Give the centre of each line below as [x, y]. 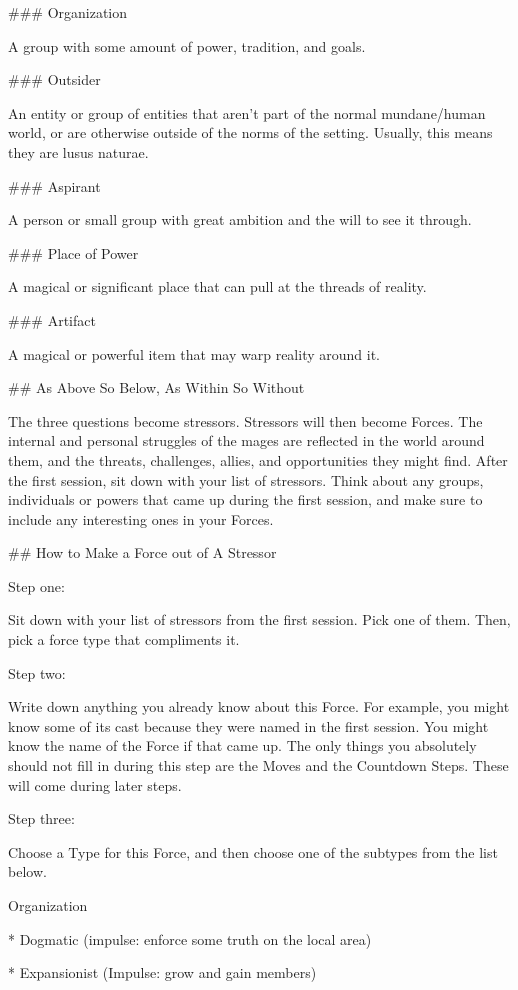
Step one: [36, 585]
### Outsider [54, 79]
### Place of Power [73, 252]
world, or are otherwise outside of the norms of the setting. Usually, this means [250, 132]
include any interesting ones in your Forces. [141, 518]
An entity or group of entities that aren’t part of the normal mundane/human [247, 112]
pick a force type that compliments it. [124, 639]
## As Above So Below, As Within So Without [156, 387]
